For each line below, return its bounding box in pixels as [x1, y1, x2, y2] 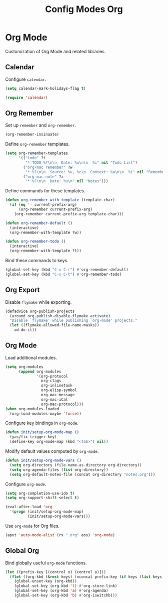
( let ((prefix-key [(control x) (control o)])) [5, 569, 106, 574]
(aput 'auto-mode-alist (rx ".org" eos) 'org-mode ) [5, 532, 115, 538]
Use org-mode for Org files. [5, 523, 60, 529]
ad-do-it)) [14, 327, 37, 332]
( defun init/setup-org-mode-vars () [5, 458, 81, 463]
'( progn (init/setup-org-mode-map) [9, 509, 84, 514]
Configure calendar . [5, 76, 46, 82]
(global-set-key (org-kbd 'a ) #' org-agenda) [14, 588, 108, 593]
